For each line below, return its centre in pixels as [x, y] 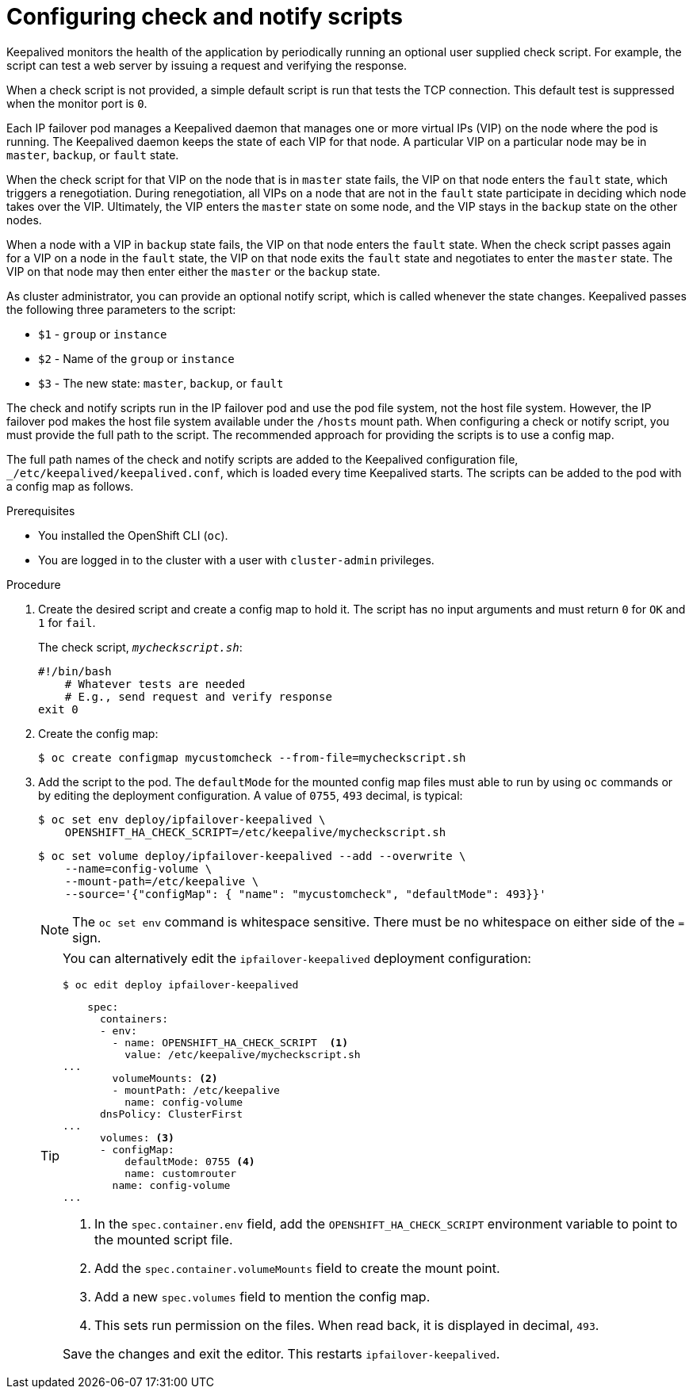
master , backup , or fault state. [93, 155]
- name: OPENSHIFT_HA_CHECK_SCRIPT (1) [230, 1042]
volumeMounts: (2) [165, 1078]
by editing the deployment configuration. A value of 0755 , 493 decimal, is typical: [251, 795]
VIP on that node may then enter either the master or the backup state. [193, 271]
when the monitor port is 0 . [77, 103]
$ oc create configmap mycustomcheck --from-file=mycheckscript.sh [252, 757]
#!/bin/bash [75, 671]
